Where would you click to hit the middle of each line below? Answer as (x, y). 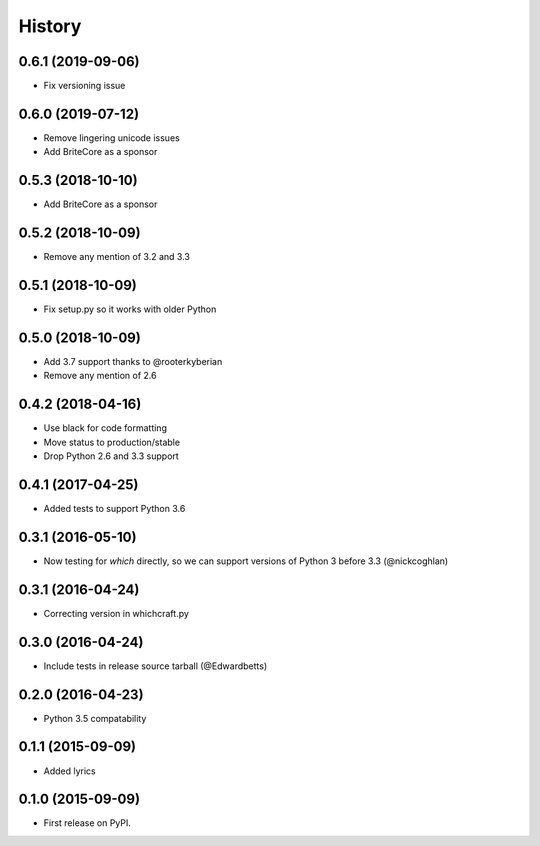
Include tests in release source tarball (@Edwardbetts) (155, 666)
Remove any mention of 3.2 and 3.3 (116, 257)
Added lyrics (69, 771)
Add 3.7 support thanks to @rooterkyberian (133, 361)
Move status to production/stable (111, 442)
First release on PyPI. (87, 823)
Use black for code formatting (105, 428)
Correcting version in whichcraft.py (116, 613)
